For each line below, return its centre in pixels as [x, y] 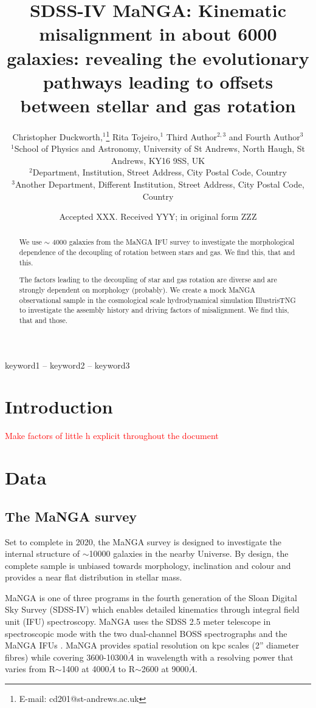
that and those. [43, 320]
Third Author [192, 136]
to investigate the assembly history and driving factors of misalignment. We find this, [154, 310]
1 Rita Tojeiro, [133, 135]
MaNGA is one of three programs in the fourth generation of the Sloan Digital [151, 597]
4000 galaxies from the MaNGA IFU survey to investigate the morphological [173, 242]
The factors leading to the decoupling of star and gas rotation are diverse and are [148, 280]
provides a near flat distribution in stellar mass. [94, 577]
